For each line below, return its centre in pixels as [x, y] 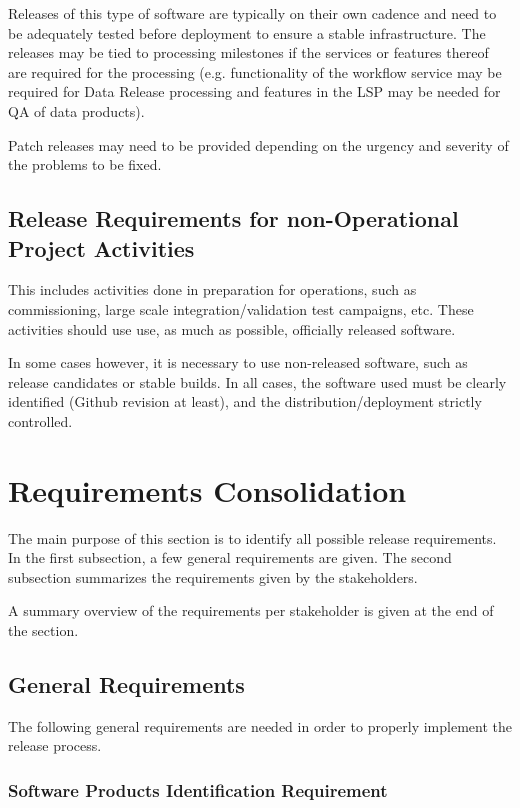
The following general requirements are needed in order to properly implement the [260, 725]
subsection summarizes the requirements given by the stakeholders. [213, 576]
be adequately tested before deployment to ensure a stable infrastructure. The [247, 32]
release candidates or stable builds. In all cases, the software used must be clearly [257, 381]
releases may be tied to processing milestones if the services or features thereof [248, 52]
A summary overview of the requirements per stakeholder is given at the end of [251, 610]
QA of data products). [76, 110]
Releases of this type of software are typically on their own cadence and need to [252, 13]
